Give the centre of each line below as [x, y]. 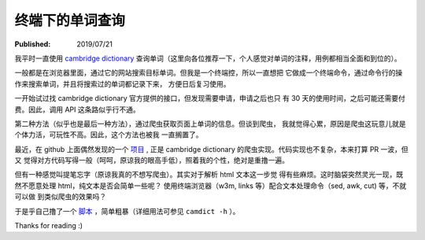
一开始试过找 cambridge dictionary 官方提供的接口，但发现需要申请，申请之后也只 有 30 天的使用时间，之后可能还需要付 [210, 98]
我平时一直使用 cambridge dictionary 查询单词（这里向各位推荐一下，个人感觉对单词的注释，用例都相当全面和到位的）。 [208, 58]
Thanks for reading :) [48, 226]
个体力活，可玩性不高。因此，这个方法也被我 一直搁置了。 [109, 135]
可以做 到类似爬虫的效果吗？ [60, 197]
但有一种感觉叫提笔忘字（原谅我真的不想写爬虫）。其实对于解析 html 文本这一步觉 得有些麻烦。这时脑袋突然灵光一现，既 [209, 175]
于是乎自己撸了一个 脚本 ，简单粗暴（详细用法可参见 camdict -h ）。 [127, 211]
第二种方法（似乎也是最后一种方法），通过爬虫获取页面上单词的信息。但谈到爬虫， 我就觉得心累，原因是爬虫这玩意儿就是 [210, 124]
